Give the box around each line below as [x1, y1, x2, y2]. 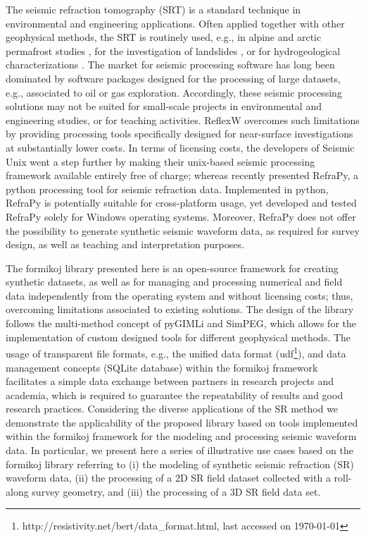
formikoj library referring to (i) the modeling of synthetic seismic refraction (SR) [6, 456, 354, 471]
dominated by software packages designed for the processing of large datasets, [6, 71, 341, 85]
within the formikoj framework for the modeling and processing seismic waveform [6, 429, 357, 444]
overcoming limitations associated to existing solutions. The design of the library [6, 302, 354, 317]
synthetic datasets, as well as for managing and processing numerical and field [6, 274, 343, 289]
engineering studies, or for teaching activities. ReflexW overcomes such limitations [6, 112, 360, 127]
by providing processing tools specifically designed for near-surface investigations [6, 126, 353, 141]
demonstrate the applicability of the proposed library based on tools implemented [6, 415, 358, 429]
